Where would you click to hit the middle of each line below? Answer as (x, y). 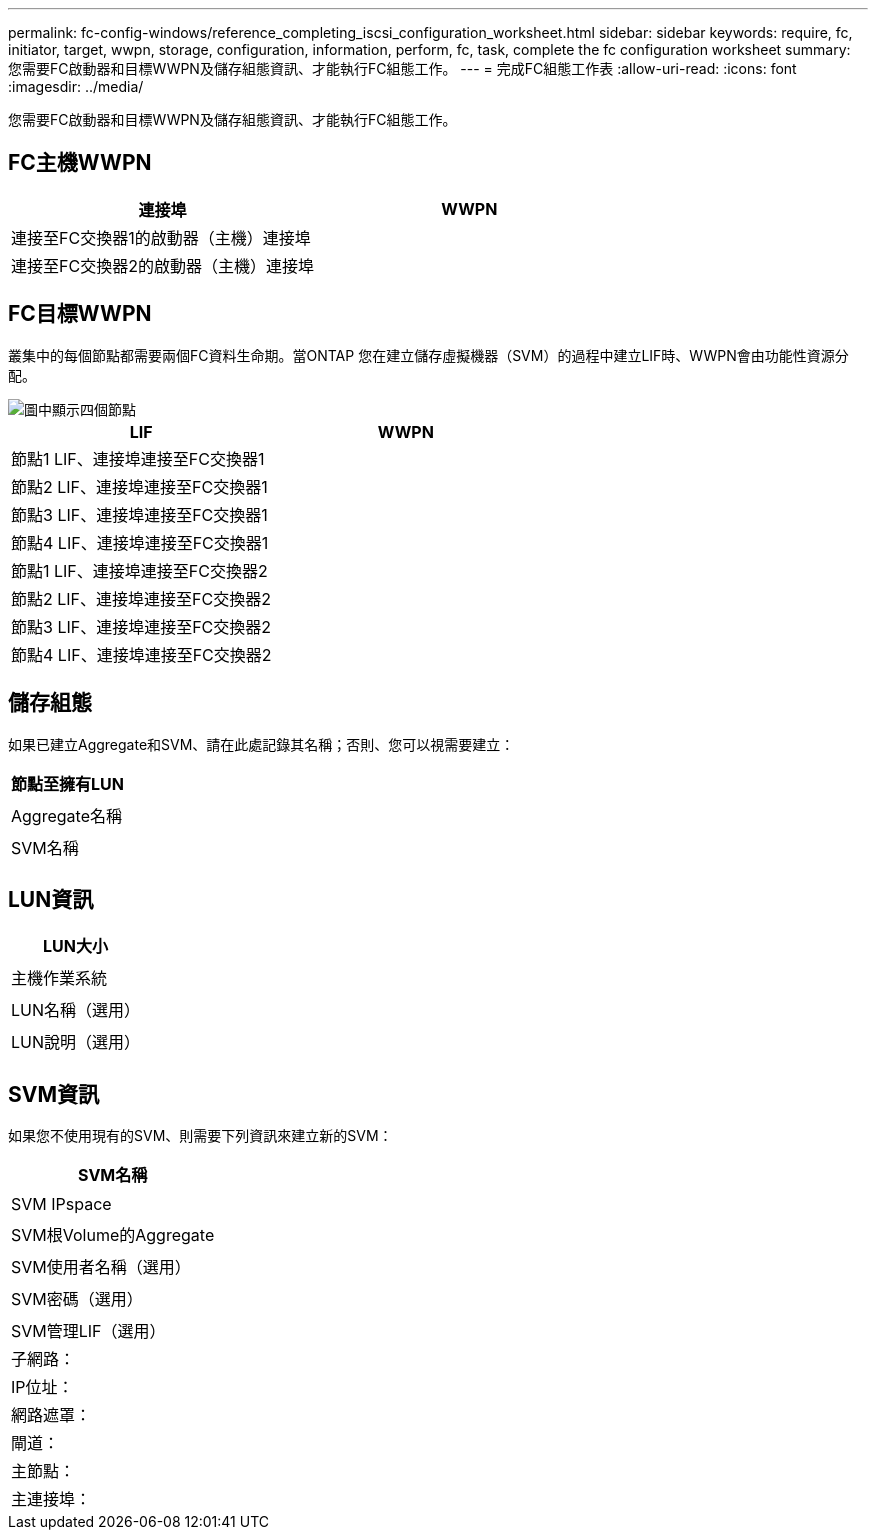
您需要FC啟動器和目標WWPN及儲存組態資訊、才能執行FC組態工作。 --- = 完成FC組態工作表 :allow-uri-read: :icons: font (402, 68)
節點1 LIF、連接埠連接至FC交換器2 (139, 570)
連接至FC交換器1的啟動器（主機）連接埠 (161, 237)
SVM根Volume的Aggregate (113, 1235)
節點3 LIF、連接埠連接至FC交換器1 (139, 514)
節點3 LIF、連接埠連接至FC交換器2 (141, 626)
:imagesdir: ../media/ (76, 86)
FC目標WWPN (80, 314)
